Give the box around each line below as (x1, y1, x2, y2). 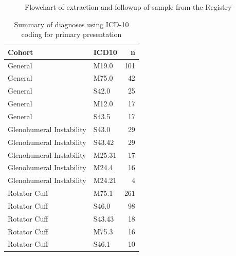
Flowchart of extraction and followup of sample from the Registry (25, 2, 232, 12)
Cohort (8, 46, 33, 57)
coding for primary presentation (21, 29, 122, 40)
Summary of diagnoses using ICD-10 (14, 19, 129, 29)
